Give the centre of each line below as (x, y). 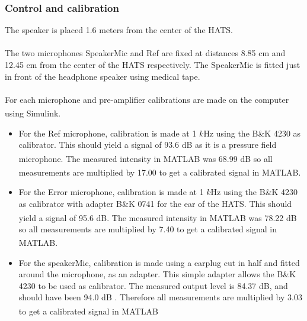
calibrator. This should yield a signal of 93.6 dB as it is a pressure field (148, 145)
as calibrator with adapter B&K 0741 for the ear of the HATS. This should (155, 203)
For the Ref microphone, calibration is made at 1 (108, 133)
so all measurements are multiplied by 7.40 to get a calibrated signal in (148, 228)
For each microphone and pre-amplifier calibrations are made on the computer (147, 99)
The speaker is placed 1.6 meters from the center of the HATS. (119, 30)
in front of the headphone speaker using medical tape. (103, 76)
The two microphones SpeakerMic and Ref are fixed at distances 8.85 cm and (145, 53)
